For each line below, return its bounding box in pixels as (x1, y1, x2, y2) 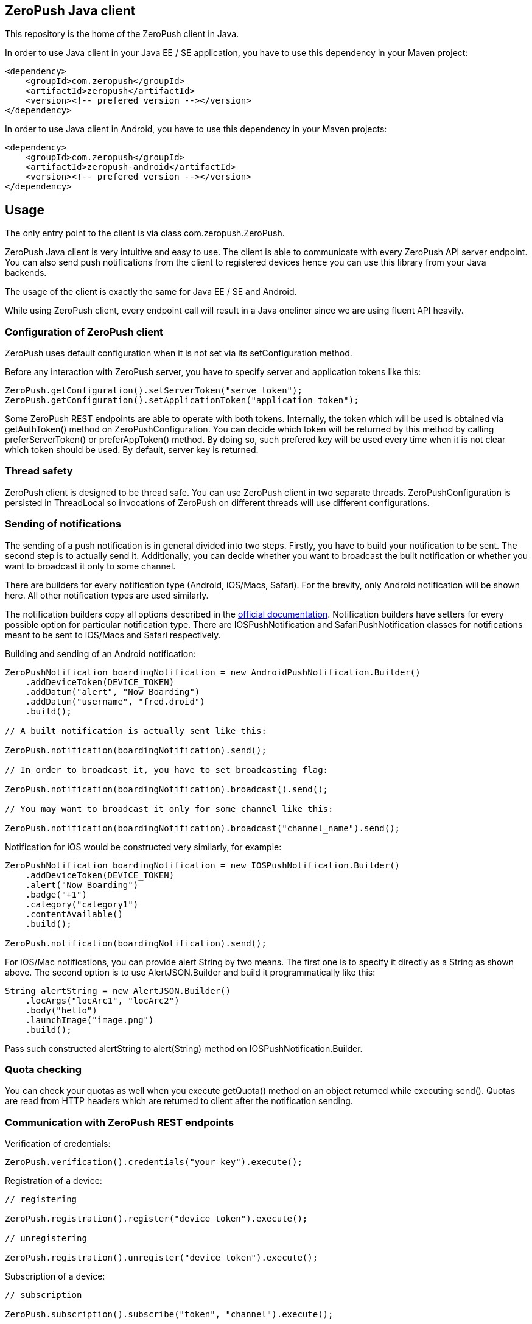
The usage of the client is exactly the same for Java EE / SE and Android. (5, 286, 297, 297)
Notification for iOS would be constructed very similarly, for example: (5, 841, 282, 852)
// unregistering (5, 1233, 87, 1244)
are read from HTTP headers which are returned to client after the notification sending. (5, 1096, 353, 1107)
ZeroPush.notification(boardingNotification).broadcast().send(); (5, 784, 329, 794)
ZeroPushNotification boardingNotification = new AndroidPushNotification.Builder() (5, 667, 421, 677)
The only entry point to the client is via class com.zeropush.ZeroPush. (5, 228, 285, 239)
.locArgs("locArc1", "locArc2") (25, 995, 180, 1005)
